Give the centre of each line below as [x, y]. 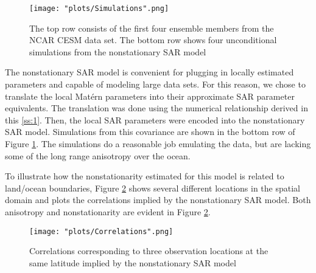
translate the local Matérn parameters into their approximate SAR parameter [150, 96]
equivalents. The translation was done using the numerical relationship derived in [156, 108]
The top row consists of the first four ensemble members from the [152, 28]
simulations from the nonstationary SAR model [118, 51]
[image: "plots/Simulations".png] [99, 9]
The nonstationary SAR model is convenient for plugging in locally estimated [149, 72]
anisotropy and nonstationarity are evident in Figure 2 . [108, 211]
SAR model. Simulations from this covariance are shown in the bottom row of [150, 132]
